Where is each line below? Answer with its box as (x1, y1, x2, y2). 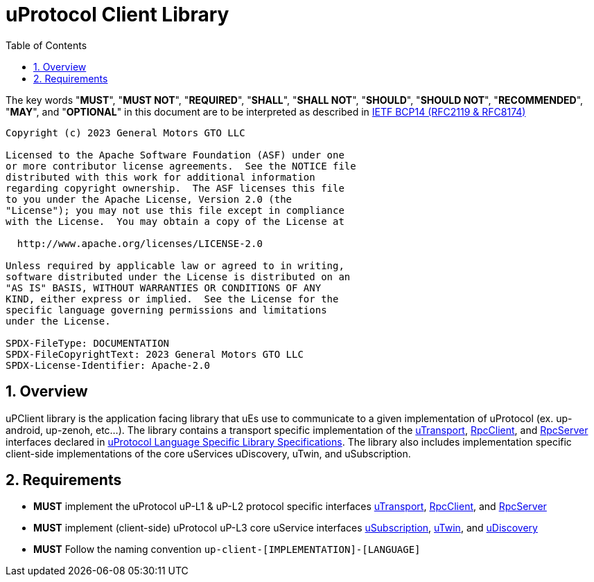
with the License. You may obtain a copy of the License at (6, 215, 344, 227)
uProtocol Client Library (6, 3, 229, 26)
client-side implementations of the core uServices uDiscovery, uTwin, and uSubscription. (6, 447, 411, 460)
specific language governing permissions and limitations (6, 304, 327, 316)
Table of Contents (6, 39, 87, 51)
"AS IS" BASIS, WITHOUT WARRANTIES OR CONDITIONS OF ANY (6, 282, 322, 293)
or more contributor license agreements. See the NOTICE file (6, 160, 356, 172)
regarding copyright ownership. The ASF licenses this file (6, 182, 344, 194)
